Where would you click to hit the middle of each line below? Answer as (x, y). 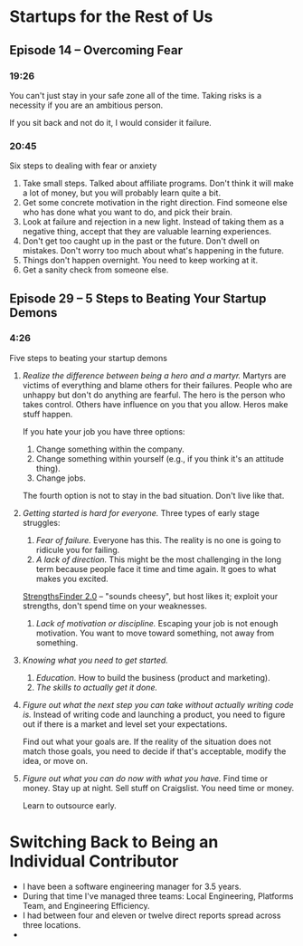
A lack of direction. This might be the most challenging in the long (159, 559)
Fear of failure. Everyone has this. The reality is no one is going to (159, 540)
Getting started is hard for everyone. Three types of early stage (141, 512)
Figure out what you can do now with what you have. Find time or (145, 778)
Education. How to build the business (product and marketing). (153, 677)
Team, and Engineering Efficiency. (86, 905)
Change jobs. (61, 478)
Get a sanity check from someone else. (95, 270)
